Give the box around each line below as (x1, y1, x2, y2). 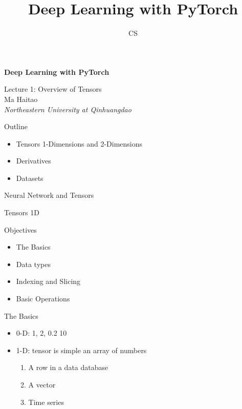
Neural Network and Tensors (4, 190, 94, 200)
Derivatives (16, 155, 51, 166)
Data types (16, 258, 51, 269)
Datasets (16, 172, 43, 183)
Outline (4, 121, 28, 132)
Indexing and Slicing (16, 276, 81, 287)
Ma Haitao (4, 93, 38, 104)
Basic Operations (16, 293, 70, 304)
